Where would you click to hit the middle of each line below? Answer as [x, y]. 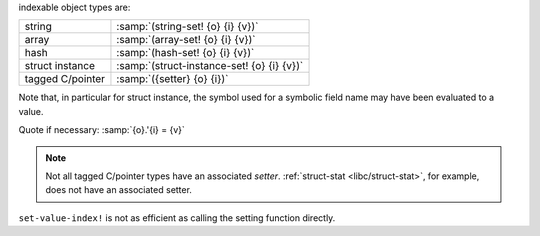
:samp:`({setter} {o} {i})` [172, 79]
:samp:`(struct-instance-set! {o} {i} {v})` [210, 66]
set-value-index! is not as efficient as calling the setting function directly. [177, 217]
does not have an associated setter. [118, 190]
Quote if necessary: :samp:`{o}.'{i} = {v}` [101, 130]
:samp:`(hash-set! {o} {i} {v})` [185, 53]
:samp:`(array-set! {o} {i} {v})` [186, 40]
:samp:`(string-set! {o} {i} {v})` [187, 27]
